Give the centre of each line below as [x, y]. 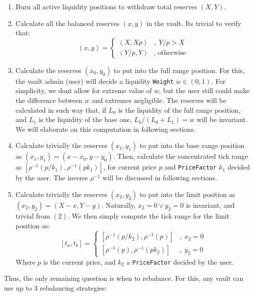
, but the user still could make [204, 90]
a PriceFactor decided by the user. [180, 261]
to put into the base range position [192, 145]
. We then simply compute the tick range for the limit [149, 216]
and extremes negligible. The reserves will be [159, 100]
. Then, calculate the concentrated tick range [180, 156]
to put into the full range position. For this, [179, 70]
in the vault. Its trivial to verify [194, 23]
